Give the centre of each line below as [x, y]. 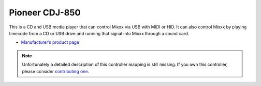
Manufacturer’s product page [50, 42]
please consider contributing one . [56, 71]
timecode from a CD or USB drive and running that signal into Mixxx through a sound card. [99, 33]
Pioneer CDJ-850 [45, 12]
